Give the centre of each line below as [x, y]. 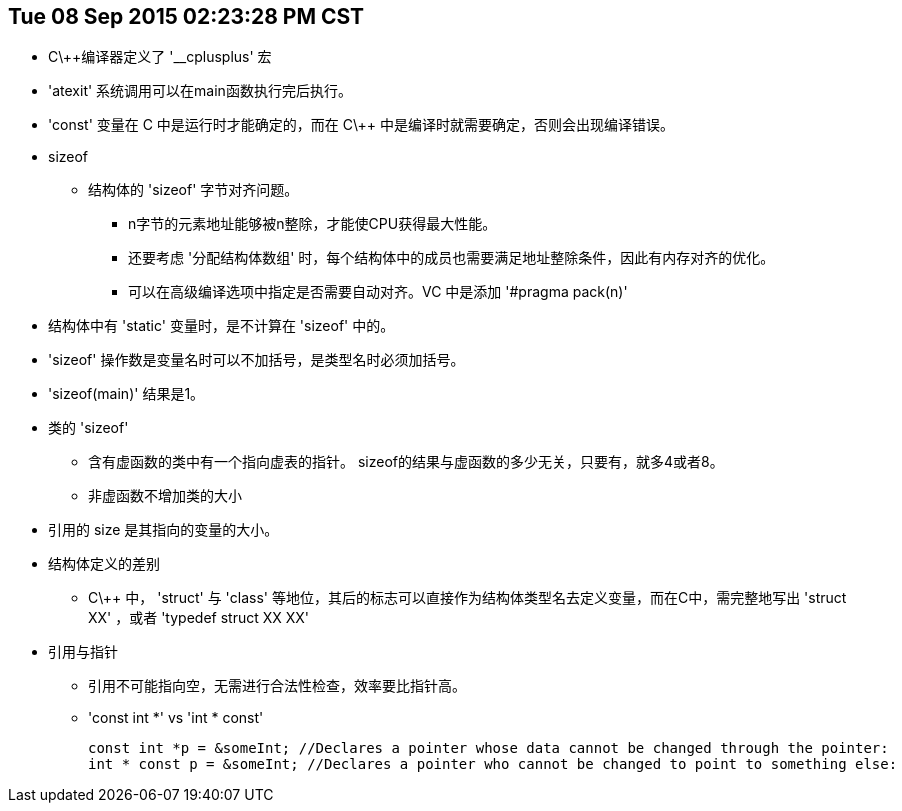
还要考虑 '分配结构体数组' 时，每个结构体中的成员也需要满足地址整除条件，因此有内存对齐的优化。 [451, 258]
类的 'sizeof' [88, 428]
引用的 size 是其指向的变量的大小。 [163, 530]
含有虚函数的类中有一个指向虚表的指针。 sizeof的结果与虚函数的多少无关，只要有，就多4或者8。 [406, 462]
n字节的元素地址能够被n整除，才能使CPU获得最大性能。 [312, 224]
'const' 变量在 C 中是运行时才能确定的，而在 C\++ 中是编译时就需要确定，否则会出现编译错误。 [361, 125]
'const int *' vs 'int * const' [176, 718]
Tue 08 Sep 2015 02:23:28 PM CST [186, 16]
